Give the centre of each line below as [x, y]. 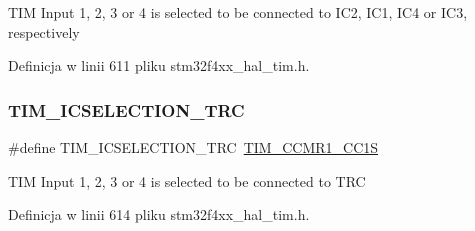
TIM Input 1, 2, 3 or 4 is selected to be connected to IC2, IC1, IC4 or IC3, [238, 12]
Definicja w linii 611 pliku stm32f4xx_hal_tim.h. [159, 65]
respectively [44, 31]
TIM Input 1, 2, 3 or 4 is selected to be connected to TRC [187, 180]
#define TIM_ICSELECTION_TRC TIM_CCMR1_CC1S [193, 147]
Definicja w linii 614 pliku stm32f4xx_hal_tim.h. [159, 214]
